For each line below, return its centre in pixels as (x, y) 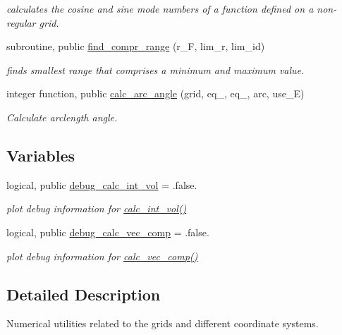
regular (21, 22)
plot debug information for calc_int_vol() (97, 208)
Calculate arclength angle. (62, 117)
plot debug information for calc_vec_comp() (102, 256)
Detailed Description (84, 294)
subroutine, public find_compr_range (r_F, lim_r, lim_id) (136, 46)
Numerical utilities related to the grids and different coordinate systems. (163, 323)
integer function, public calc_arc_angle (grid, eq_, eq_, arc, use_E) (155, 93)
